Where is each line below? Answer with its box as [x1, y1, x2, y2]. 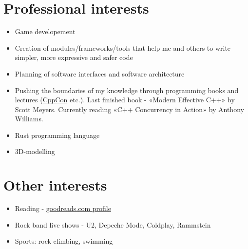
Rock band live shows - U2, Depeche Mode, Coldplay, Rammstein [15, 219, 211, 230]
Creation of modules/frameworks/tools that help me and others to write [15, 42, 231, 53]
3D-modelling [15, 146, 55, 156]
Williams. [15, 114, 43, 124]
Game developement [15, 26, 76, 37]
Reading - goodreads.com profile [15, 203, 111, 213]
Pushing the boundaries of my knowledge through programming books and [15, 85, 239, 95]
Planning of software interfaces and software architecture [15, 68, 185, 78]
